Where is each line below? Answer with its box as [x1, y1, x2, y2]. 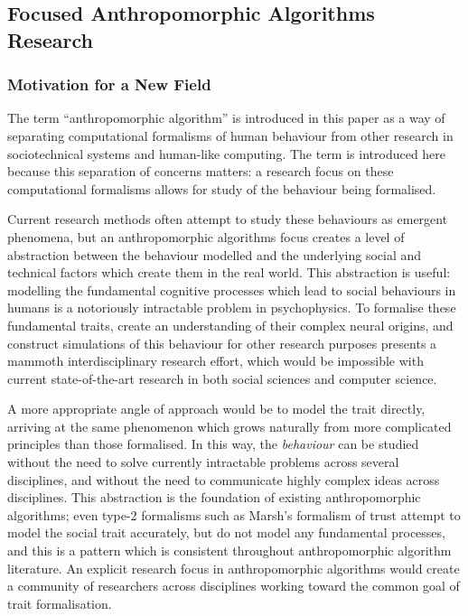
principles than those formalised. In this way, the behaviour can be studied [7, 434, 419, 453]
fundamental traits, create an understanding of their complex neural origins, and [7, 315, 454, 334]
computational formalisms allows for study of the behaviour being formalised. [7, 179, 436, 198]
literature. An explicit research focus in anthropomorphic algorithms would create [7, 558, 460, 577]
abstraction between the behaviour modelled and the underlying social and [7, 245, 422, 264]
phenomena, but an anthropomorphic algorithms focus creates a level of [7, 227, 405, 246]
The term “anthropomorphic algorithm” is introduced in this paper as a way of [7, 108, 445, 127]
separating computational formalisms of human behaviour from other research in [7, 126, 454, 145]
